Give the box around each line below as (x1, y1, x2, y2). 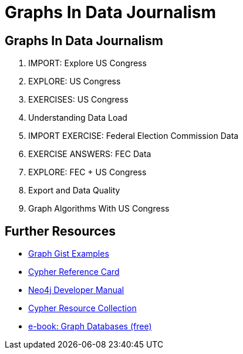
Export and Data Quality (28, 185, 120, 196)
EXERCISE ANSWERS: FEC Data (28, 149, 151, 159)
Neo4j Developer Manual (28, 285, 124, 295)
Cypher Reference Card (28, 267, 120, 277)
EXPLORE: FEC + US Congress (28, 167, 147, 178)
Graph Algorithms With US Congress (28, 203, 170, 214)
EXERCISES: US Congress (28, 94, 129, 105)
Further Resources (5, 223, 116, 239)
